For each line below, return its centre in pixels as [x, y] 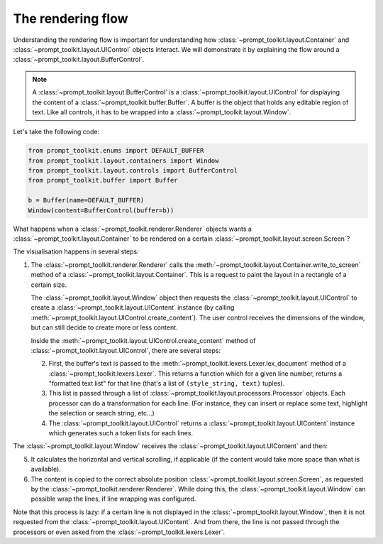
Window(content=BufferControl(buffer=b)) [101, 210]
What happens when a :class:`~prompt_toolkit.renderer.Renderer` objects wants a [132, 229]
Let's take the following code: [56, 132]
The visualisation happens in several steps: [76, 251]
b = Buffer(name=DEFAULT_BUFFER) [86, 200]
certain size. [49, 285]
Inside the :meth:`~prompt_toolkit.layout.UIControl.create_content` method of [143, 340]
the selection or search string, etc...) [102, 413]
